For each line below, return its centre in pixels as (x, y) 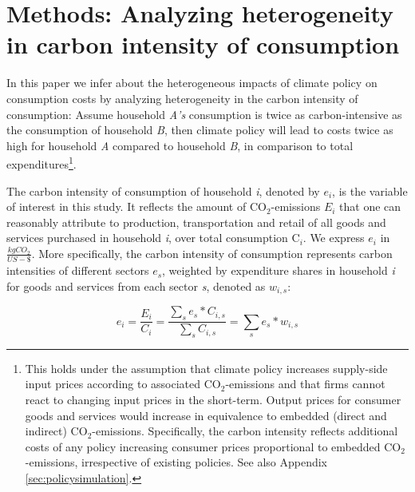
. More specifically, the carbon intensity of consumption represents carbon (212, 253)
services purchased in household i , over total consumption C (153, 238)
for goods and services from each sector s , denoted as (136, 286)
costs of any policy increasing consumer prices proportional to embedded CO (213, 446)
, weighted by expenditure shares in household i (279, 270)
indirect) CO (56, 431)
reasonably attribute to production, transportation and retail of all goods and (196, 222)
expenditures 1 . (41, 163)
